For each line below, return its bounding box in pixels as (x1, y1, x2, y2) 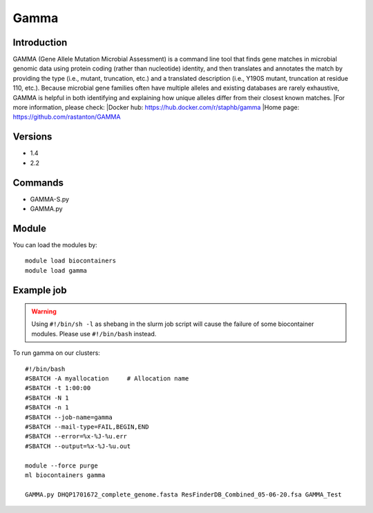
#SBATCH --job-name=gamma (25, 413, 113, 421)
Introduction (12, 37, 68, 48)
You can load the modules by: (12, 240, 98, 249)
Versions (12, 131, 52, 143)
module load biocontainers (25, 257, 117, 265)
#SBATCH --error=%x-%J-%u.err (25, 432, 128, 441)
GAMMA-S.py (30, 195, 69, 203)
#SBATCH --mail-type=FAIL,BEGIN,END (25, 423, 149, 431)
